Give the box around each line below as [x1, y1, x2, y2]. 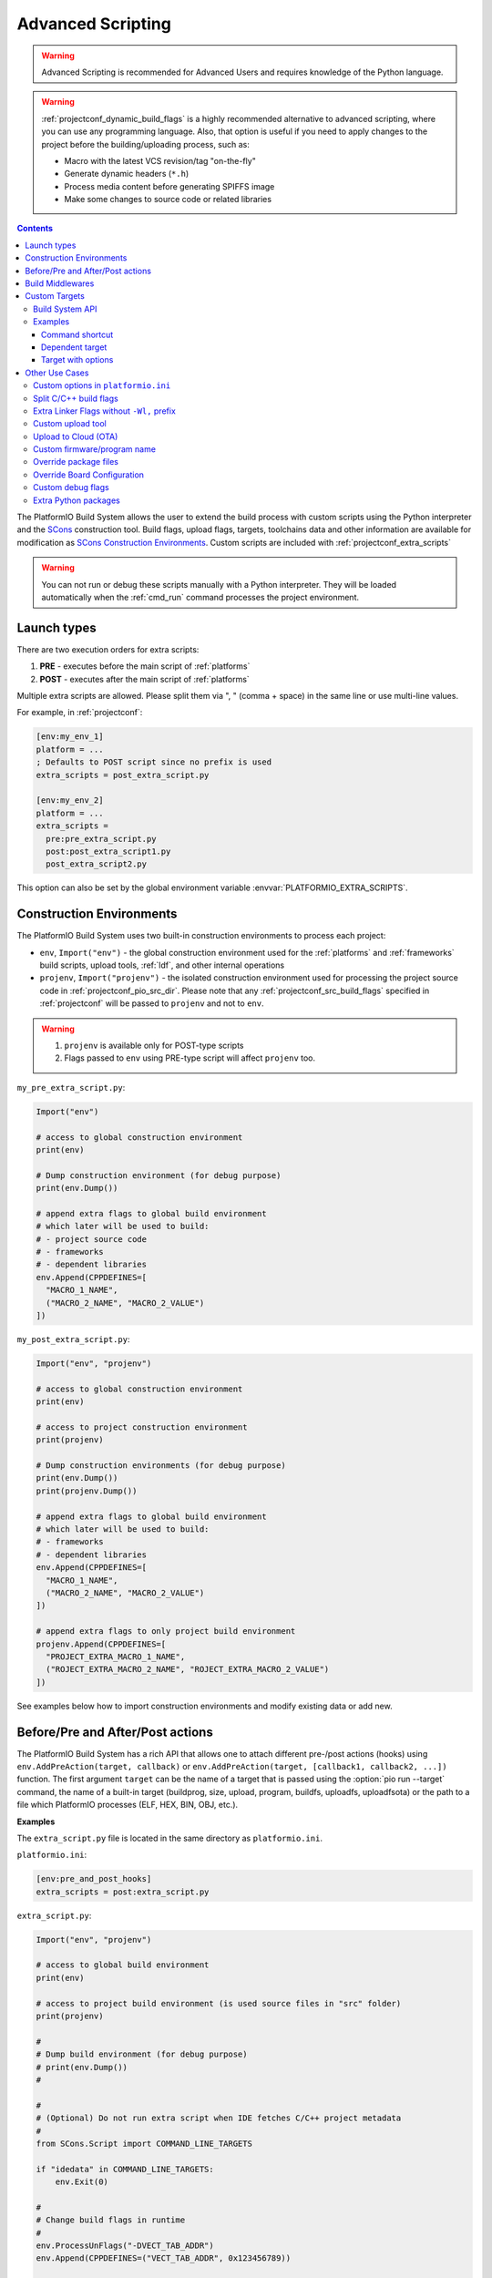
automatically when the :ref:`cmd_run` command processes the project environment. [41, 592, 360, 602]
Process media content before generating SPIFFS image [64, 180, 275, 191]
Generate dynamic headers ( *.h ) [64, 169, 190, 180]
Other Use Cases [25, 367, 89, 378]
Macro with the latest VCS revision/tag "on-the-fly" [64, 155, 257, 166]
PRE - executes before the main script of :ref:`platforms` [39, 661, 251, 672]
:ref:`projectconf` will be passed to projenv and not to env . [39, 998, 264, 1009]
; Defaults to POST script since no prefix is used [36, 757, 272, 767]
